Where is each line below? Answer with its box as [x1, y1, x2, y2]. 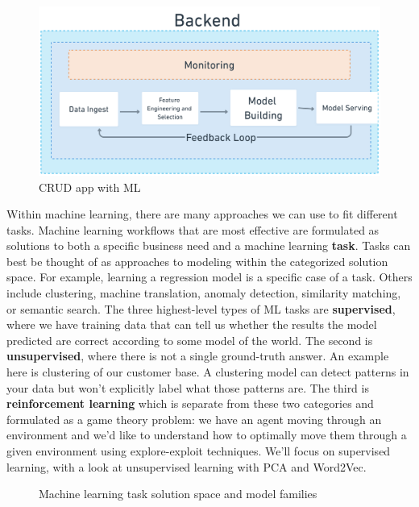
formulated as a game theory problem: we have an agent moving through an [6, 410, 382, 427]
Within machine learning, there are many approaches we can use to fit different [6, 206, 398, 222]
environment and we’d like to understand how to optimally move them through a [6, 426, 407, 443]
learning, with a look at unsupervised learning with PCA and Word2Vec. [6, 458, 367, 475]
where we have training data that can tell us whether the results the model [6, 316, 377, 333]
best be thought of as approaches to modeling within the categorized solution [6, 252, 388, 269]
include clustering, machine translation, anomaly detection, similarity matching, [6, 285, 401, 301]
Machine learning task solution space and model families [39, 485, 317, 502]
